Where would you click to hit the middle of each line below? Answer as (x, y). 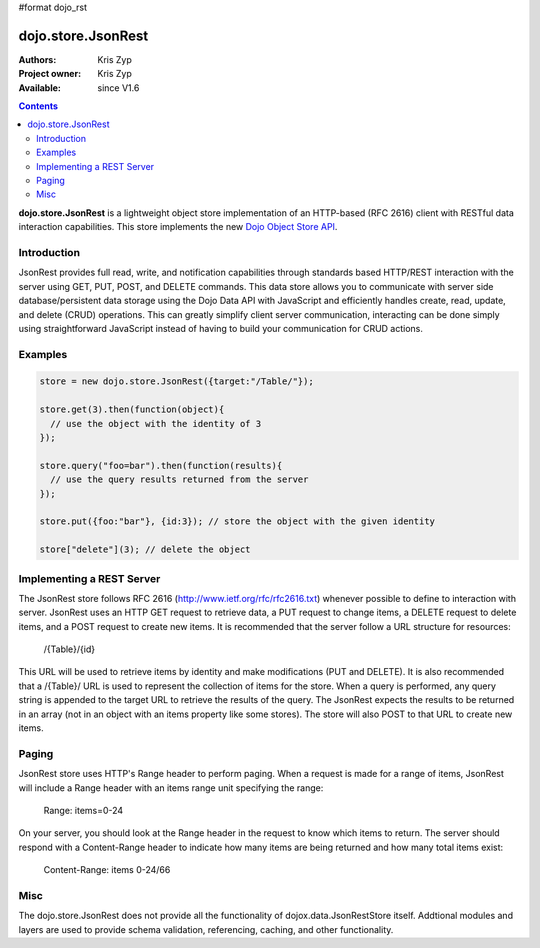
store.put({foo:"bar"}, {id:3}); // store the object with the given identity (237, 521)
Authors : (37, 59)
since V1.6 (118, 87)
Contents (38, 106)
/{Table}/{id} (69, 649)
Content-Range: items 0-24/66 (107, 870)
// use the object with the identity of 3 (156, 423)
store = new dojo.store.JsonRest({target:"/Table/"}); (176, 381)
